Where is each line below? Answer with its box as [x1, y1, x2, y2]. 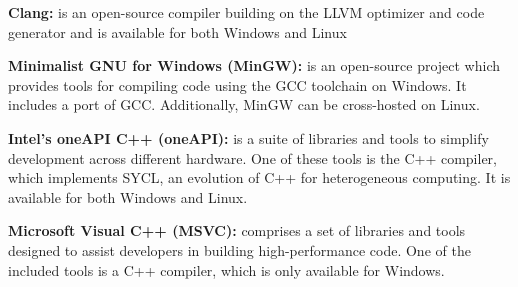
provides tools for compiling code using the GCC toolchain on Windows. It [8, 74, 467, 95]
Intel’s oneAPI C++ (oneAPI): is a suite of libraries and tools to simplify [8, 127, 489, 148]
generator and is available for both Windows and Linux [8, 21, 347, 42]
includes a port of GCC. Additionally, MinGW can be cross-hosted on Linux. [8, 94, 480, 115]
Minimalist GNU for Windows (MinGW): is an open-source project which [8, 55, 501, 76]
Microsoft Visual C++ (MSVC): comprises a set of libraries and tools [8, 220, 466, 241]
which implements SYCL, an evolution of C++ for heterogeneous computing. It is [8, 167, 511, 188]
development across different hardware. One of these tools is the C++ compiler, [8, 147, 497, 168]
